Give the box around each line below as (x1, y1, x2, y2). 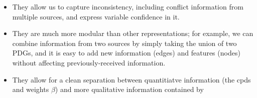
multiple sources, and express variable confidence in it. (12, 11, 180, 21)
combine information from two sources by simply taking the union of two (12, 37, 237, 48)
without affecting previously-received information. (12, 57, 166, 67)
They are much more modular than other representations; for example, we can (12, 28, 253, 38)
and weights (12, 84, 49, 94)
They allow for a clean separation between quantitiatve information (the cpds (12, 74, 251, 84)
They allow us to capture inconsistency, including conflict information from (12, 1, 243, 11)
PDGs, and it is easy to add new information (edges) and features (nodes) (12, 47, 240, 58)
